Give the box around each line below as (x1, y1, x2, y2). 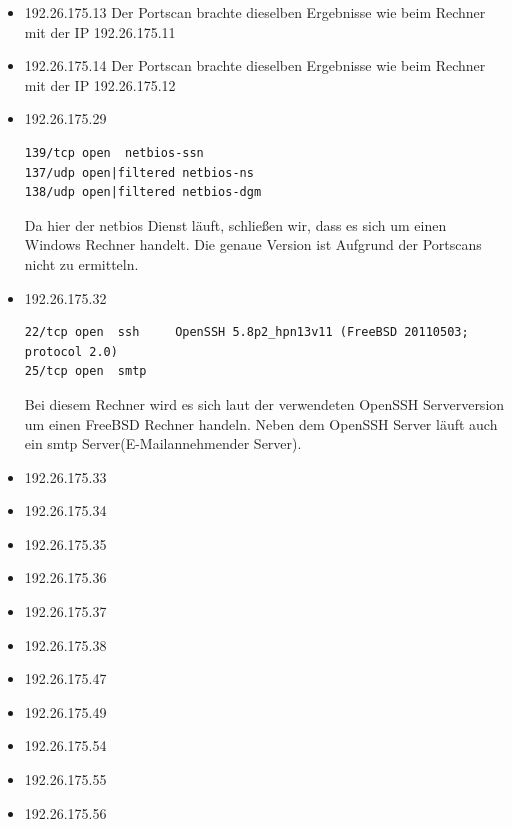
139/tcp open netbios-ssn (24, 145, 204, 160)
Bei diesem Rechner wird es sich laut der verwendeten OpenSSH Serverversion (24, 393, 505, 414)
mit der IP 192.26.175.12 (24, 74, 176, 95)
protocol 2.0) (24, 344, 118, 359)
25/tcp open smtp (24, 364, 147, 379)
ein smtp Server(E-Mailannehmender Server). (24, 433, 302, 454)
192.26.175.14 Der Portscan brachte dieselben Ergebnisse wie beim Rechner (24, 55, 486, 76)
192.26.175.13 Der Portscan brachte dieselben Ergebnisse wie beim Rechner (24, 2, 486, 22)
